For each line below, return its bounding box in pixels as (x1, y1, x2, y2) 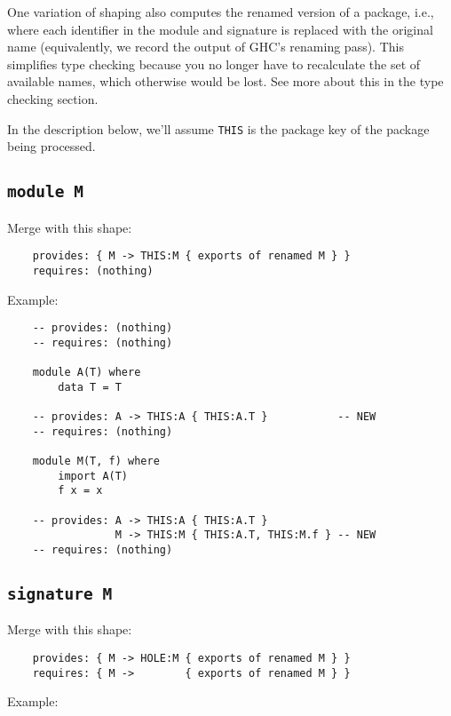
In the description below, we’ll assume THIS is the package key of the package (7, 119, 430, 138)
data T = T (58, 380, 122, 394)
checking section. (7, 89, 99, 107)
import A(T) (58, 469, 129, 482)
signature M (7, 584, 113, 603)
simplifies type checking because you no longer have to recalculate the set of (7, 54, 421, 73)
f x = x (58, 484, 103, 497)
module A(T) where (32, 366, 141, 379)
